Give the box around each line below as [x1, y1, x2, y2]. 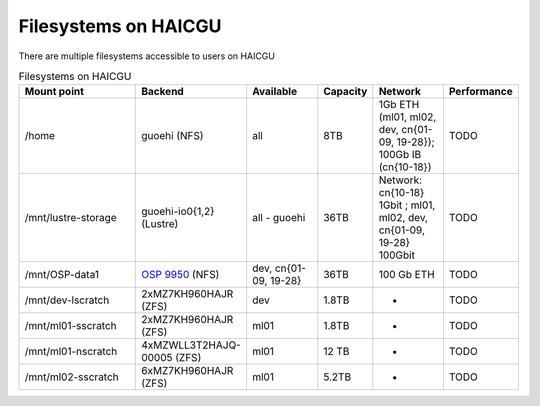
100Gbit [378, 248, 415, 262]
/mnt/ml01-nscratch [24, 345, 118, 359]
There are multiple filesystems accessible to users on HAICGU [18, 50, 275, 62]
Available [251, 85, 298, 99]
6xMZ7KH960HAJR [141, 364, 234, 378]
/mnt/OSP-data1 [24, 268, 100, 282]
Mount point [24, 85, 85, 99]
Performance [448, 85, 514, 99]
